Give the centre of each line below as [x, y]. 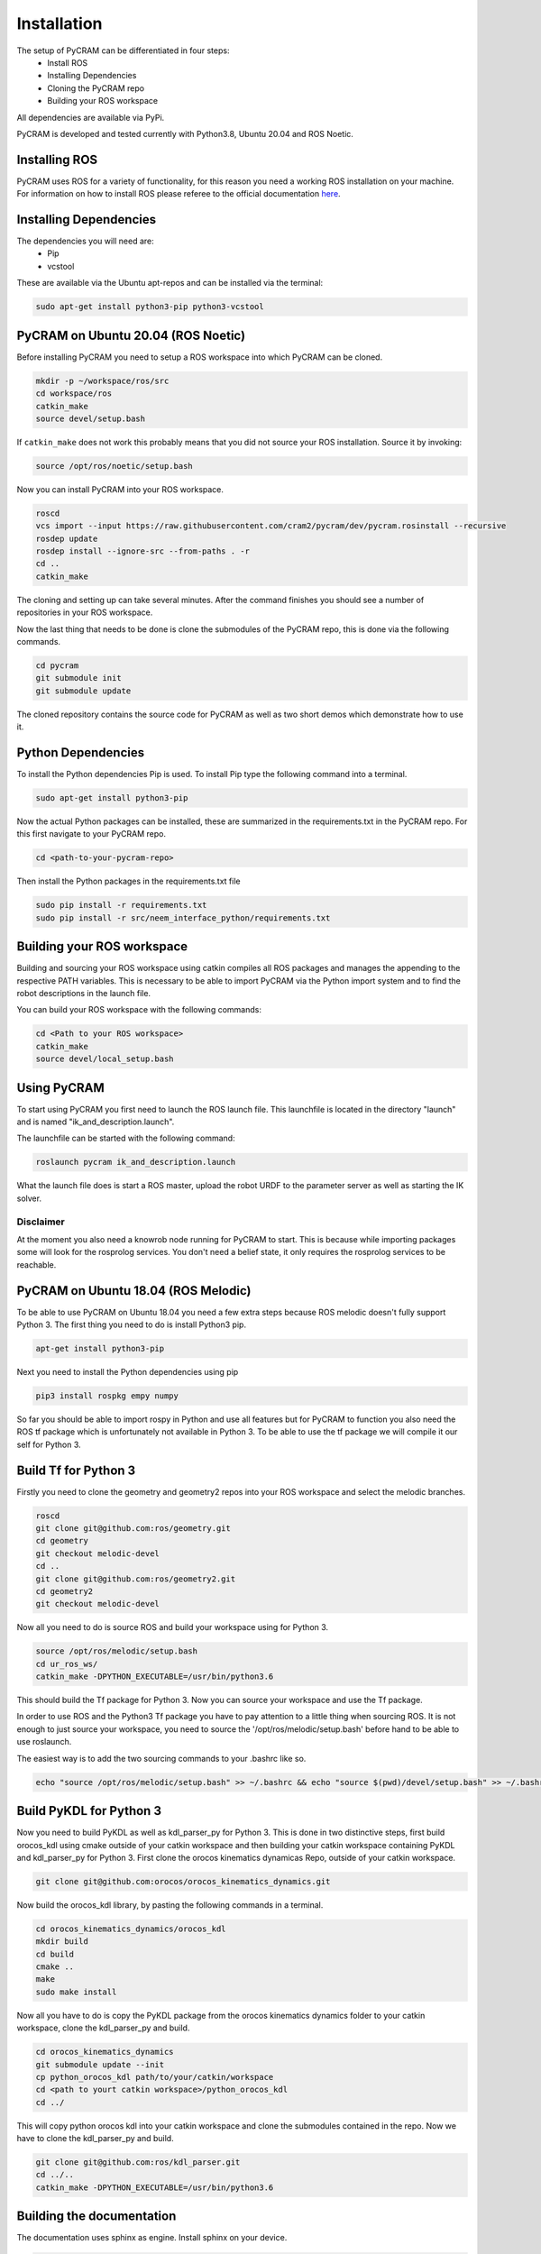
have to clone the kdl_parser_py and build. [96, 2139]
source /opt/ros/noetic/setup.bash [114, 466]
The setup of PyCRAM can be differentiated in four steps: [123, 50]
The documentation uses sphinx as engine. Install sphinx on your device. [152, 2238]
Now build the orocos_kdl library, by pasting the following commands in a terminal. [170, 1905]
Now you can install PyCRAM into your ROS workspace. [120, 489]
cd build [55, 1954]
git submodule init [78, 678]
